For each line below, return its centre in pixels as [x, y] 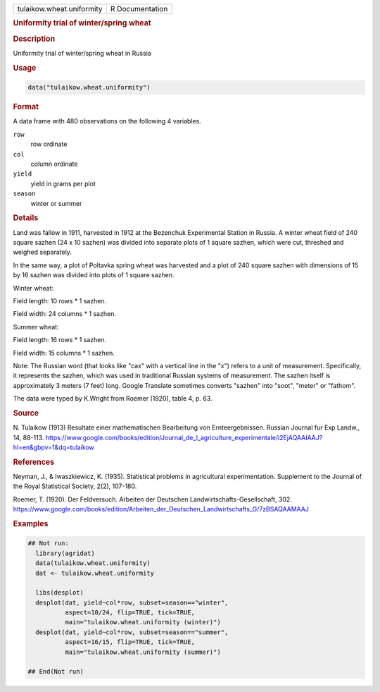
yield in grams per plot [63, 183]
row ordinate [49, 144]
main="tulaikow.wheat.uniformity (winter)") [142, 622]
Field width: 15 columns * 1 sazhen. [64, 353]
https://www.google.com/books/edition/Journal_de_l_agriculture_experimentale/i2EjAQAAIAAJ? [184, 437]
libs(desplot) [60, 593]
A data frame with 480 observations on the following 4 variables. [107, 121]
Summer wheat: [36, 327]
